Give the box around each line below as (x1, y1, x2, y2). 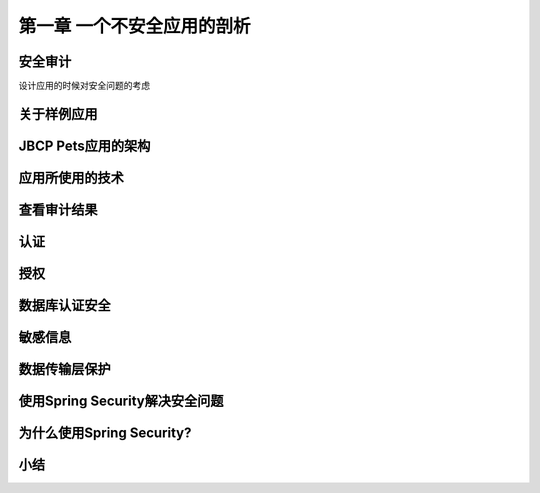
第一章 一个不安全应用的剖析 (18, 15, 251, 37)
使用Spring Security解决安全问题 (18, 393, 224, 410)
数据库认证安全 (18, 296, 111, 314)
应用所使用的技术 (18, 169, 124, 186)
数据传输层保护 (18, 361, 111, 377)
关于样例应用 (18, 105, 98, 122)
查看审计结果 (18, 201, 98, 218)
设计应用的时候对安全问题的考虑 (18, 80, 150, 92)
